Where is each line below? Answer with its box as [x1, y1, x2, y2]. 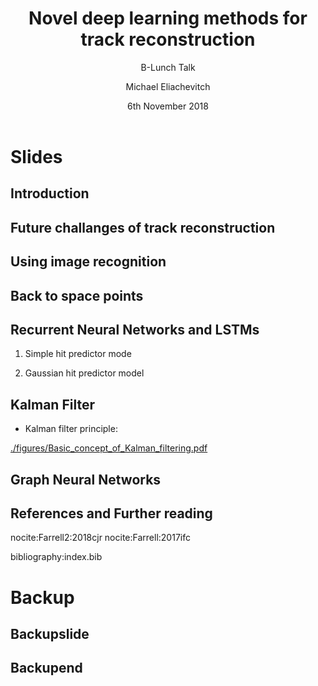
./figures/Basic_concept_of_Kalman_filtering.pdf [10, 442, 208, 454]
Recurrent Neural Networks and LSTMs [10, 321, 260, 338]
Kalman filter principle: [24, 423, 118, 435]
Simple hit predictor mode [24, 348, 132, 360]
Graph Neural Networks [10, 471, 162, 488]
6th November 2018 [127, 100, 209, 112]
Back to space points [10, 287, 144, 304]
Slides [10, 145, 63, 168]
